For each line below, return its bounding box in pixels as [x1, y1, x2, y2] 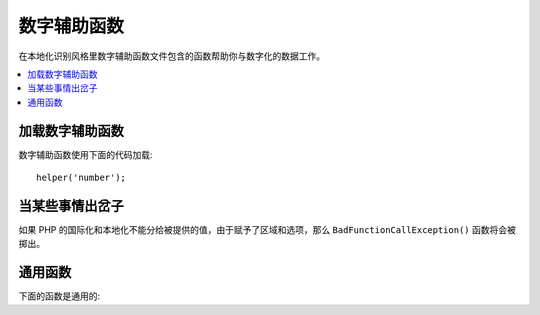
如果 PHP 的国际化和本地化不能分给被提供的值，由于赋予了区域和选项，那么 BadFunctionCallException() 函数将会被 [18, 223, 517, 235]
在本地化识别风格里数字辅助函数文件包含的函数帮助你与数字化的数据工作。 [18, 50, 325, 62]
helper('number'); [36, 172, 127, 184]
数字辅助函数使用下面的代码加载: [18, 148, 154, 160]
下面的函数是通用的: [18, 290, 101, 302]
